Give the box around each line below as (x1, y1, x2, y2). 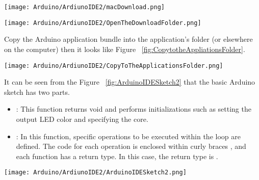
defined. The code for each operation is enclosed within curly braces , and (16, 141, 246, 151)
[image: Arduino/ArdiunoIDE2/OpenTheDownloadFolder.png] (4, 19, 201, 27)
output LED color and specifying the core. (16, 113, 148, 124)
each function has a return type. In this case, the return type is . (16, 150, 218, 161)
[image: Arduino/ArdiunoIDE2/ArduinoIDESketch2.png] (4, 169, 187, 176)
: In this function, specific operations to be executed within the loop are (16, 131, 241, 141)
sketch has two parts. (4, 86, 70, 97)
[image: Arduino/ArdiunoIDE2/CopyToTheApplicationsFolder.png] (4, 62, 223, 69)
